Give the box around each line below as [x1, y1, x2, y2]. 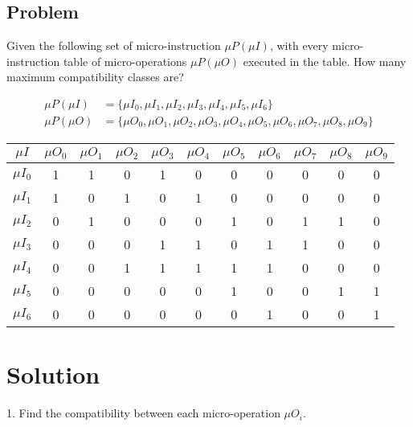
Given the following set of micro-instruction [6, 37, 221, 54]
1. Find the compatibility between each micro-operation [6, 404, 280, 421]
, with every [269, 37, 329, 54]
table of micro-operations [63, 52, 187, 69]
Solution [6, 358, 100, 391]
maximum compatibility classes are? [6, 68, 184, 85]
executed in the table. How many [243, 52, 407, 69]
